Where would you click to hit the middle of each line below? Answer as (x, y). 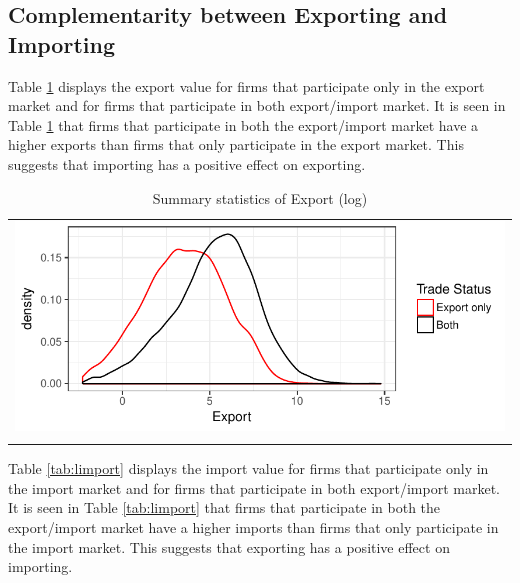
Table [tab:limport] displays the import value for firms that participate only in (248, 468)
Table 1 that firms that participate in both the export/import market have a (243, 124)
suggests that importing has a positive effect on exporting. (187, 163)
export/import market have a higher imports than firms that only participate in (253, 526)
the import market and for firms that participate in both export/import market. (254, 487)
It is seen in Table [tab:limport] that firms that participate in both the (224, 507)
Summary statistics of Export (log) (260, 197)
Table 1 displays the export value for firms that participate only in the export (246, 85)
